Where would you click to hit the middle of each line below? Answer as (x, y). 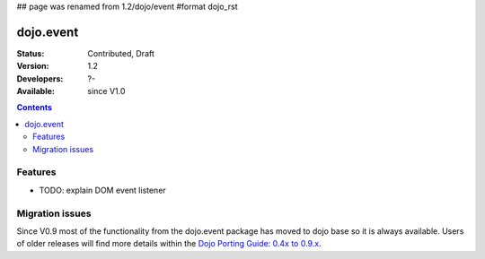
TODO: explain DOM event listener (102, 190)
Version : (33, 66)
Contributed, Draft (121, 53)
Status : (31, 53)
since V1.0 (106, 91)
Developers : (40, 78)
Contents (35, 108)
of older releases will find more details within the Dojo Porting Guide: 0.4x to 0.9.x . (169, 244)
